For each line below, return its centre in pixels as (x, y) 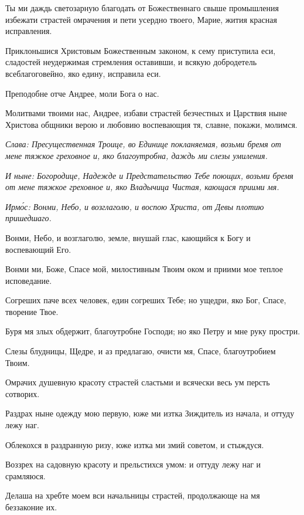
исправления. (29, 31)
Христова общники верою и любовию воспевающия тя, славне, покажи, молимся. (151, 124)
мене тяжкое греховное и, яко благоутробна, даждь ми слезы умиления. (136, 155)
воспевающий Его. (38, 249)
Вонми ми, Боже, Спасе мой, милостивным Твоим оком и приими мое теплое (144, 269)
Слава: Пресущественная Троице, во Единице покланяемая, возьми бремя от (143, 144)
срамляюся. (25, 475)
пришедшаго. (28, 218)
